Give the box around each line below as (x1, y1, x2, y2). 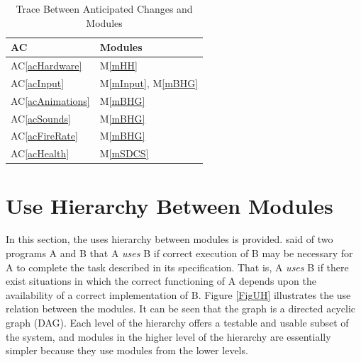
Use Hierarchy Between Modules (6, 191, 333, 220)
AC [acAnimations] (11, 93, 90, 108)
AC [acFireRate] (11, 128, 78, 143)
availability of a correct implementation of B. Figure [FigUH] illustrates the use (6, 287, 351, 302)
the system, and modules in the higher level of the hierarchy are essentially (6, 329, 331, 344)
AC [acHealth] (11, 146, 70, 161)
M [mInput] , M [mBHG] (99, 75, 199, 90)
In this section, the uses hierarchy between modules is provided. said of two (6, 232, 333, 247)
